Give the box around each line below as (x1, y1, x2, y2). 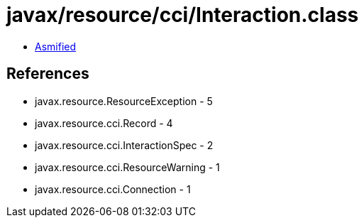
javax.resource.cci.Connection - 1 (35, 183, 191, 195)
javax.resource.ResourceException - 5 (35, 94, 213, 107)
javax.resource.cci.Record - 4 (35, 116, 173, 129)
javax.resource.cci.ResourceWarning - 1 (35, 161, 220, 173)
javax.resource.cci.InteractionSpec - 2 (35, 138, 214, 151)
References (6, 65, 89, 83)
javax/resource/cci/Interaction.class (6, 3, 359, 27)
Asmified (35, 40, 77, 53)
